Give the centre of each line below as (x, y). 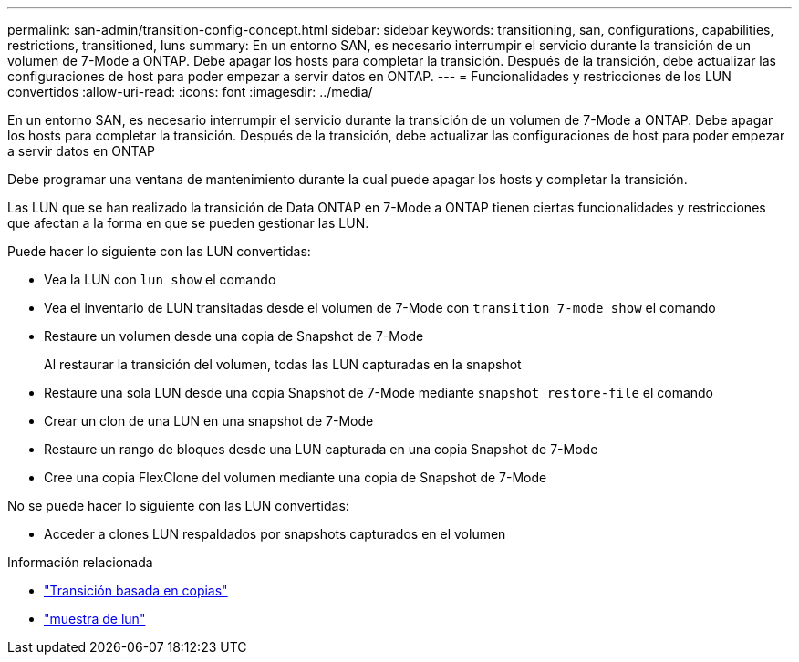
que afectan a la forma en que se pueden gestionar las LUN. (188, 223)
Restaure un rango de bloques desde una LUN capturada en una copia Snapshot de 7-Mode (321, 449)
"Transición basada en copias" (136, 590)
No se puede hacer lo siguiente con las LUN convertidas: (178, 506)
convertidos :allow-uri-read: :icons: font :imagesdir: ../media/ (190, 92)
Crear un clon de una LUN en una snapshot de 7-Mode (209, 421)
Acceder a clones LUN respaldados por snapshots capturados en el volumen (275, 534)
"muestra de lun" (95, 619)
